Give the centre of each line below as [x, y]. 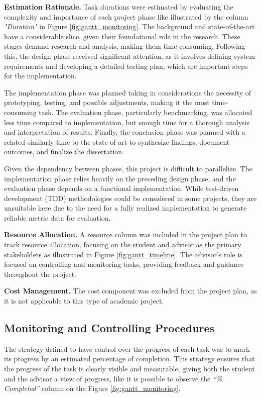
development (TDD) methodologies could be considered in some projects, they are [130, 198]
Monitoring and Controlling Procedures [109, 328]
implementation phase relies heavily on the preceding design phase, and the [120, 178]
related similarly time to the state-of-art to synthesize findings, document [117, 141]
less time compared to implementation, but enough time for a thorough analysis [127, 122]
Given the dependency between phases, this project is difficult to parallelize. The [128, 168]
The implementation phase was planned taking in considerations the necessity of [128, 92]
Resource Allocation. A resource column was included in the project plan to [125, 234]
